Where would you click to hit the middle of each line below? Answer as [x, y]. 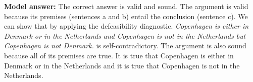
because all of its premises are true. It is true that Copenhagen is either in [119, 55]
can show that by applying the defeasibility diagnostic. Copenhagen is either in [126, 26]
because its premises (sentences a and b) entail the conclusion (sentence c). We [126, 16]
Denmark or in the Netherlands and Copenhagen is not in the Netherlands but [125, 35]
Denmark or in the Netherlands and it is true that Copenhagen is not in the [122, 65]
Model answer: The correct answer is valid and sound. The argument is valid [126, 6]
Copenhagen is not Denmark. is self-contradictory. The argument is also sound [125, 46]
